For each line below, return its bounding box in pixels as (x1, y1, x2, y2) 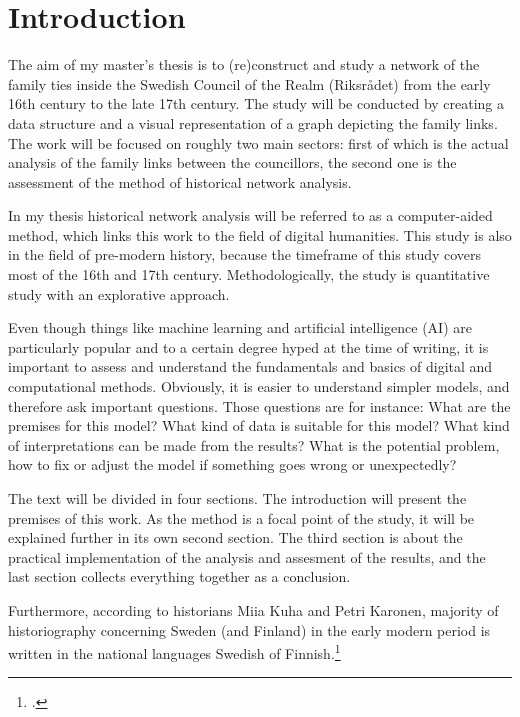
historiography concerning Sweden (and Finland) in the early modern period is (8, 619, 491, 640)
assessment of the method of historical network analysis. (8, 171, 352, 192)
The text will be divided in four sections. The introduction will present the (8, 488, 467, 508)
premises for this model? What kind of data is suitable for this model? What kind (8, 415, 510, 436)
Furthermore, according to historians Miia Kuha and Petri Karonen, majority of (8, 599, 499, 620)
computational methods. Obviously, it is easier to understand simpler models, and (8, 376, 510, 397)
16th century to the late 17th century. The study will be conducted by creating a (8, 93, 505, 114)
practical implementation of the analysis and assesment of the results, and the (8, 546, 486, 567)
